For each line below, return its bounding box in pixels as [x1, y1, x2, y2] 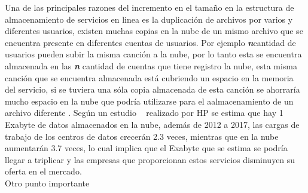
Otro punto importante [5, 176, 90, 189]
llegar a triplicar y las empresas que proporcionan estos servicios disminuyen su [5, 153, 295, 166]
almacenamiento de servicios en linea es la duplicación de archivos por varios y [5, 13, 293, 25]
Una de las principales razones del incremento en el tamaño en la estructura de [5, 1, 294, 13]
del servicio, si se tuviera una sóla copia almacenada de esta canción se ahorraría [5, 83, 300, 96]
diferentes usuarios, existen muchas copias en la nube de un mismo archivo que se [5, 24, 303, 37]
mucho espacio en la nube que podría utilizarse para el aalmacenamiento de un [5, 94, 294, 107]
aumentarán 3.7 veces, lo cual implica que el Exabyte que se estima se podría [5, 142, 288, 154]
